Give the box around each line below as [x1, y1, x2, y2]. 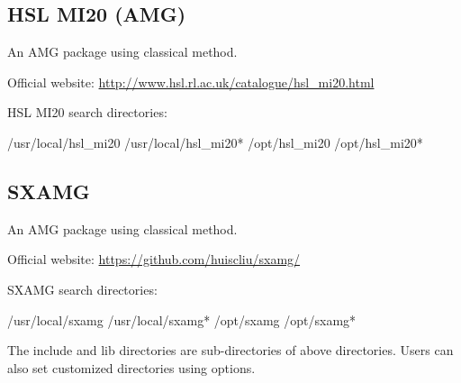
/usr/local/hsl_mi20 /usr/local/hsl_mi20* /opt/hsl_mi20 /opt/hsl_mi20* [7, 132, 423, 151]
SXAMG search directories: [7, 279, 158, 298]
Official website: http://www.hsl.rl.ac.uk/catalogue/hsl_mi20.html [7, 72, 375, 91]
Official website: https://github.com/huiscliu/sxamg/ [7, 250, 301, 269]
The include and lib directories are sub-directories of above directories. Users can [7, 341, 454, 360]
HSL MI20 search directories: [7, 103, 167, 122]
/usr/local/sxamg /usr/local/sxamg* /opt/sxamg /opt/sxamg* [7, 310, 357, 329]
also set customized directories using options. [7, 358, 256, 377]
